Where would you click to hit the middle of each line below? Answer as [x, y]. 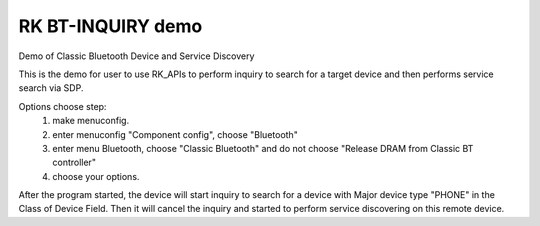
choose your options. [96, 176]
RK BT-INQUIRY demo [110, 26]
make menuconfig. [91, 121]
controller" [74, 162]
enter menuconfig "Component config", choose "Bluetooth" [175, 134]
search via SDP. [51, 88]
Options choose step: [62, 106]
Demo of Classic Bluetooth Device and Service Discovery [136, 56]
